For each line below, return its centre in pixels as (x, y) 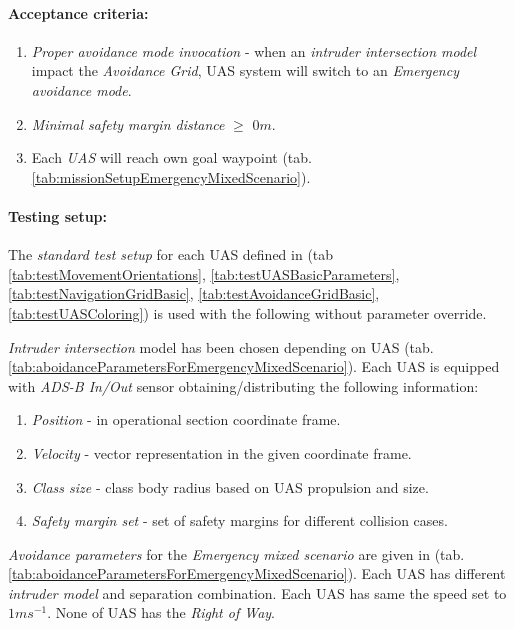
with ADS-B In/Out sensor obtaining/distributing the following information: (243, 385)
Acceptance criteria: (78, 12)
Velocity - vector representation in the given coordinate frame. (221, 452)
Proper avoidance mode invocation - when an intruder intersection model (254, 50)
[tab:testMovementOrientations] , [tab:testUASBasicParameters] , (204, 273)
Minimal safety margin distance (128, 123)
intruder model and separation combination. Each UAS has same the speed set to (257, 592)
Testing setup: (58, 215)
